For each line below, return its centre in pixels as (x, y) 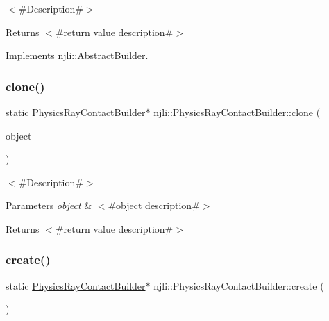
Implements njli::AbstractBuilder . (77, 55)
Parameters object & (49, 205)
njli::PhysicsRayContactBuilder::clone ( (237, 112)
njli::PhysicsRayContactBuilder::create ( (239, 285)
